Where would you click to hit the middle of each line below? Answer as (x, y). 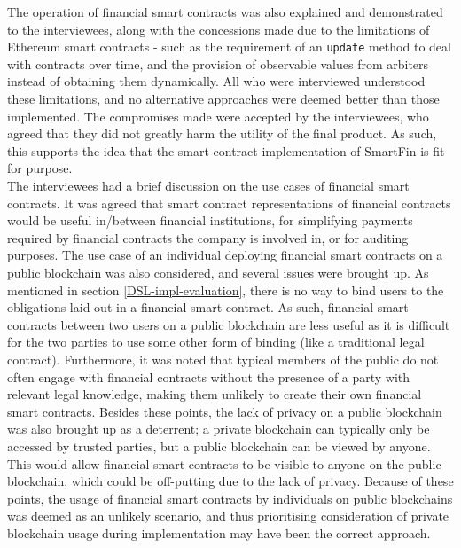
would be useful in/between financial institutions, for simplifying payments (210, 220)
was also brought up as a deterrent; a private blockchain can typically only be (219, 429)
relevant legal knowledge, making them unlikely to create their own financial (215, 394)
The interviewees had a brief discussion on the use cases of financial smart (208, 185)
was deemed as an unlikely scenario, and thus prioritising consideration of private (228, 516)
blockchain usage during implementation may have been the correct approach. (219, 532)
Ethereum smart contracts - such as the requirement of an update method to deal (229, 47)
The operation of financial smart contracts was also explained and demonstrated (225, 12)
